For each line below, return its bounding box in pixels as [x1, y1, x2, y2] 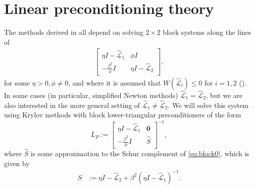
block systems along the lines [163, 27, 252, 37]
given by [4, 158, 30, 168]
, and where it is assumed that [68, 77, 161, 88]
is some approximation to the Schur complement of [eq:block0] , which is [30, 148, 250, 159]
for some [4, 77, 30, 88]
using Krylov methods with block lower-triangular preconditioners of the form [4, 109, 241, 120]
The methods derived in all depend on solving [4, 27, 144, 37]
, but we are [206, 90, 243, 100]
